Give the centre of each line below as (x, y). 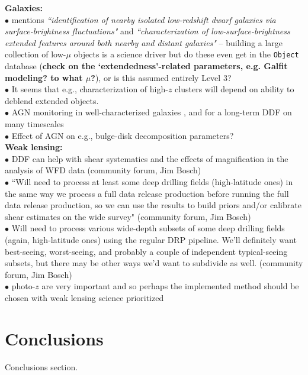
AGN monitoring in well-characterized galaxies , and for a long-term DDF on (152, 112)
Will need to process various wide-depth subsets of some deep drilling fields (148, 228)
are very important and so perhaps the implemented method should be (170, 286)
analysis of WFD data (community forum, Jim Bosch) (103, 170)
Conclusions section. (41, 366)
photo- (23, 286)
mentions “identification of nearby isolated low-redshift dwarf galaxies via (144, 19)
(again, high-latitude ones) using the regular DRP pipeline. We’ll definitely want (151, 239)
